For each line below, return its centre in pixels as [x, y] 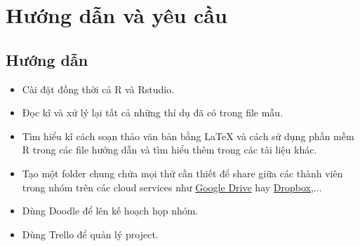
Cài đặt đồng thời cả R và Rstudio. [98, 89]
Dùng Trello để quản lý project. [90, 234]
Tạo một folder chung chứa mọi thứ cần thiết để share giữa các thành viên [182, 173]
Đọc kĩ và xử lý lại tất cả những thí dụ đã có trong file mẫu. [153, 112]
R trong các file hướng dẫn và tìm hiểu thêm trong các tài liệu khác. [169, 150]
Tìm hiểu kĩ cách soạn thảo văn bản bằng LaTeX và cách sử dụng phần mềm [188, 136]
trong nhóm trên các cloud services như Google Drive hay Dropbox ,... [172, 187]
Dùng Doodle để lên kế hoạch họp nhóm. [110, 211]
